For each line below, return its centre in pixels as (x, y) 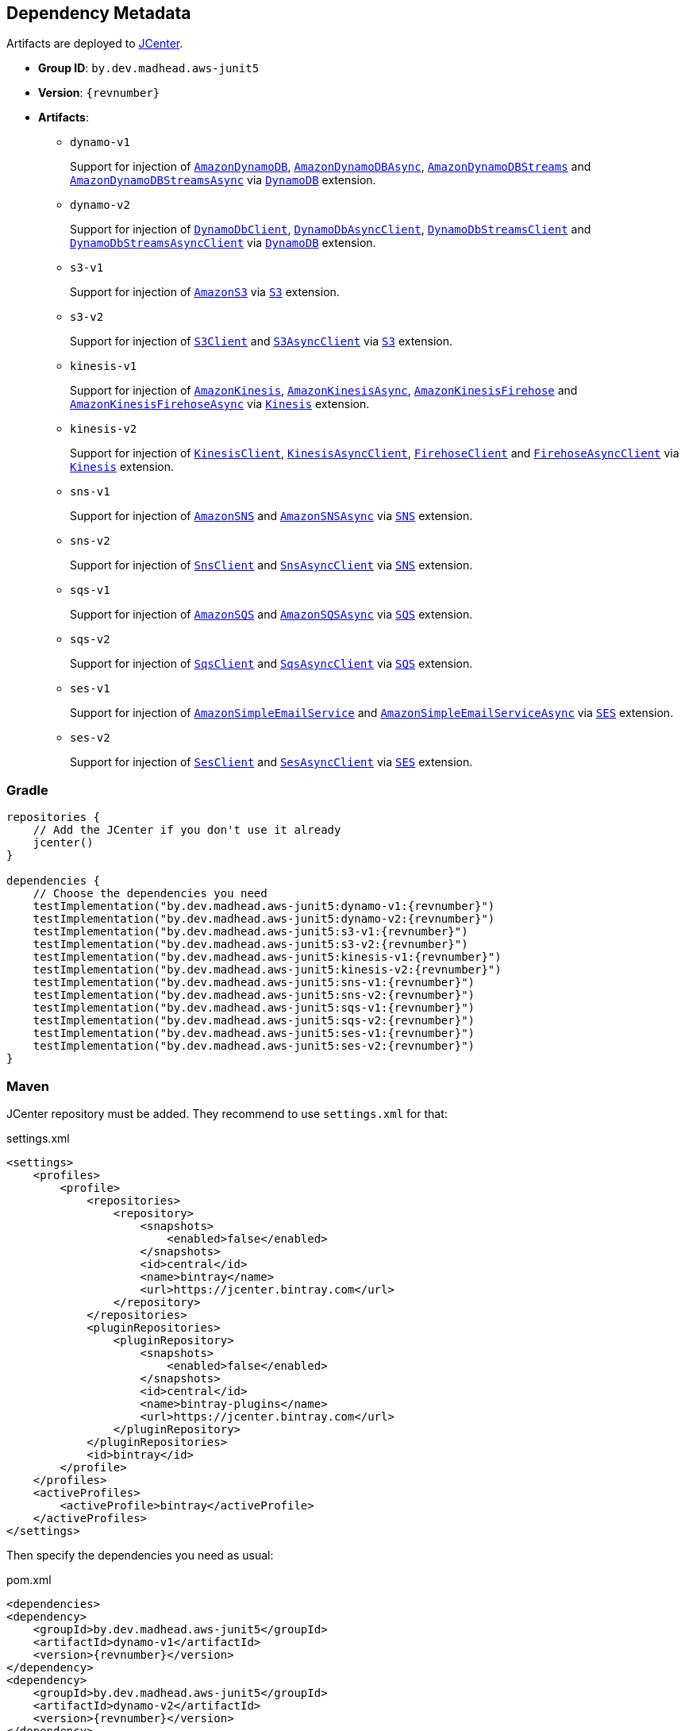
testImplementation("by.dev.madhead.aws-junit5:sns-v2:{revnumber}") (254, 995)
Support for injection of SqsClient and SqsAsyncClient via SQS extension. (271, 664)
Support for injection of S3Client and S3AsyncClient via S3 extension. (262, 341)
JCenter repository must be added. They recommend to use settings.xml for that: (227, 1113)
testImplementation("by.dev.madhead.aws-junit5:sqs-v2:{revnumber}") (254, 1021)
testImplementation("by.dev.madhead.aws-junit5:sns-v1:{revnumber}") (254, 983)
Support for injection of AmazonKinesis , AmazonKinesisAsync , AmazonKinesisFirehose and (324, 391)
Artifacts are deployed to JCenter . (95, 44)
